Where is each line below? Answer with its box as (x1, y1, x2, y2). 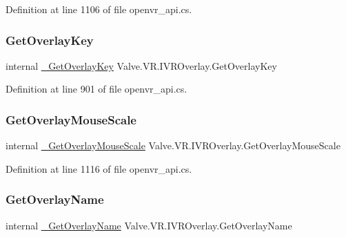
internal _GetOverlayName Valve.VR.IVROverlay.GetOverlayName (6, 218, 292, 232)
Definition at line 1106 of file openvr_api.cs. (6, 2, 192, 16)
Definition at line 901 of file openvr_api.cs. (6, 82, 187, 96)
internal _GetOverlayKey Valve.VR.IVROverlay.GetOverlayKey (6, 58, 277, 73)
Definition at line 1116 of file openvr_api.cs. (6, 161, 192, 176)
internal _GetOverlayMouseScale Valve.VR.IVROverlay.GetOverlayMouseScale (6, 138, 340, 153)
